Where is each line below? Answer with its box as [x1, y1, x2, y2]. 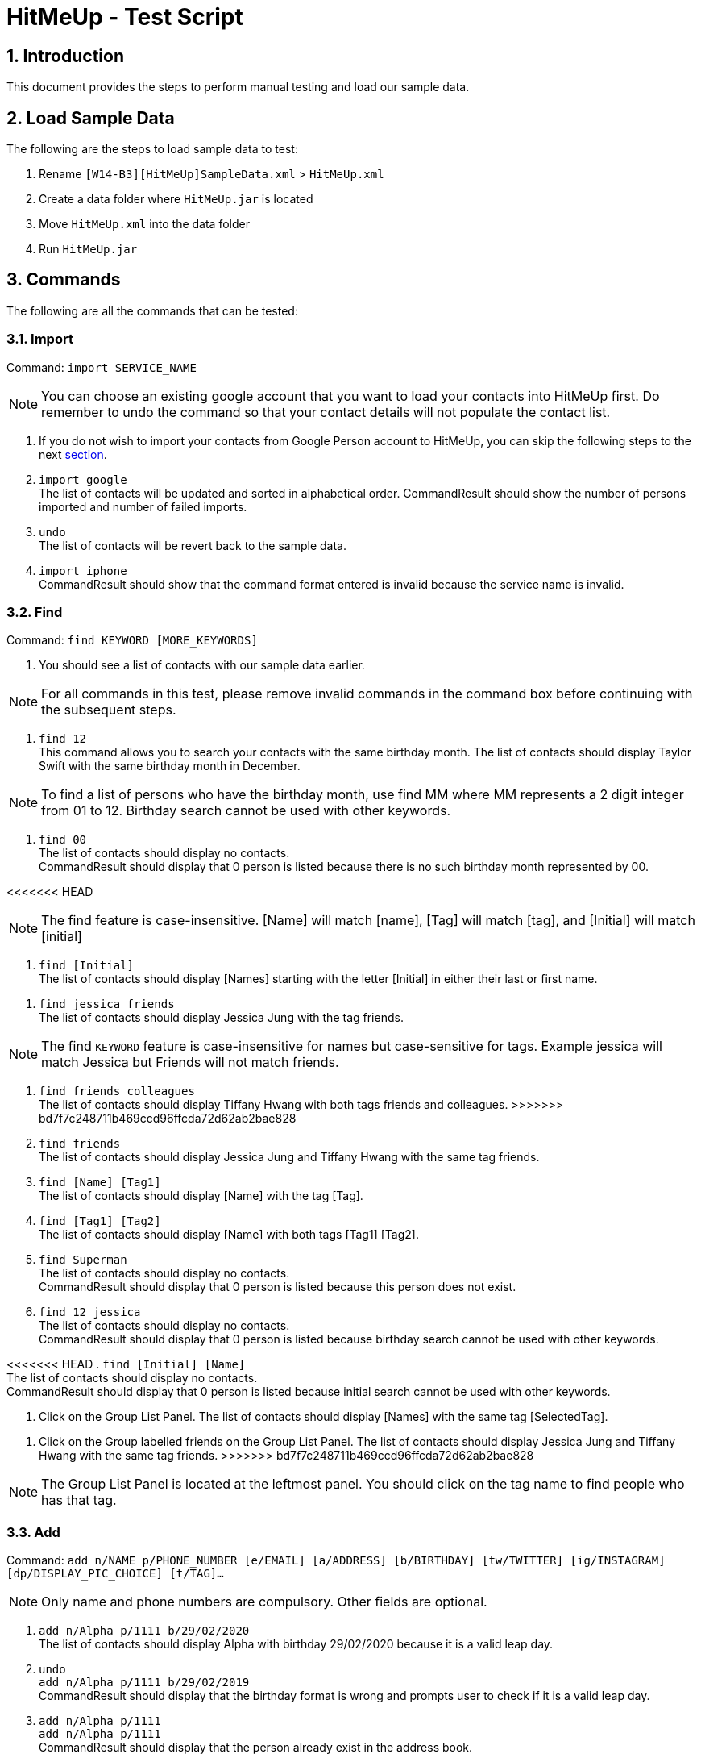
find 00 [39, 833, 87, 847]
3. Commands [6, 269, 121, 290]
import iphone [39, 564, 127, 577]
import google [39, 473, 127, 486]
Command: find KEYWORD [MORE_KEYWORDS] [6, 633, 258, 648]
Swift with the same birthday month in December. [39, 759, 301, 773]
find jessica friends [39, 998, 175, 1011]
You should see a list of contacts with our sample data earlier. [39, 658, 365, 673]
